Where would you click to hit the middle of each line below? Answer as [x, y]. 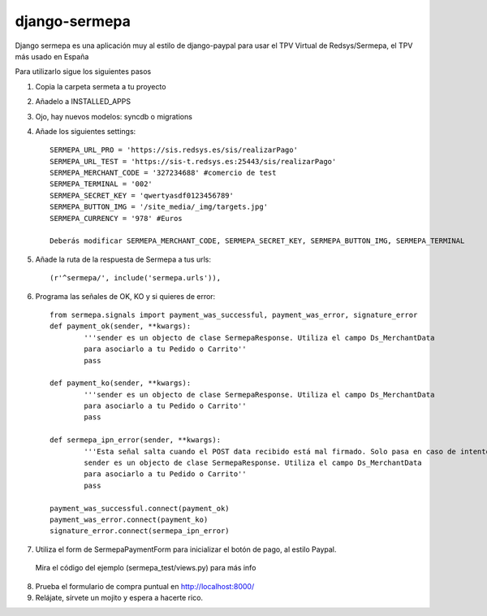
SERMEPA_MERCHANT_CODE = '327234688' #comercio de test [163, 173]
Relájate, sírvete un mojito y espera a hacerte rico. [119, 597]
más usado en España [52, 56]
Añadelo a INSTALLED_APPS [83, 102]
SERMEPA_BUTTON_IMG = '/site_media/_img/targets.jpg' [159, 207]
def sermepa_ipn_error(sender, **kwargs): [136, 440]
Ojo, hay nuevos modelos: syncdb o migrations [114, 116]
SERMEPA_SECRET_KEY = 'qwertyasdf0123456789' [142, 195]
